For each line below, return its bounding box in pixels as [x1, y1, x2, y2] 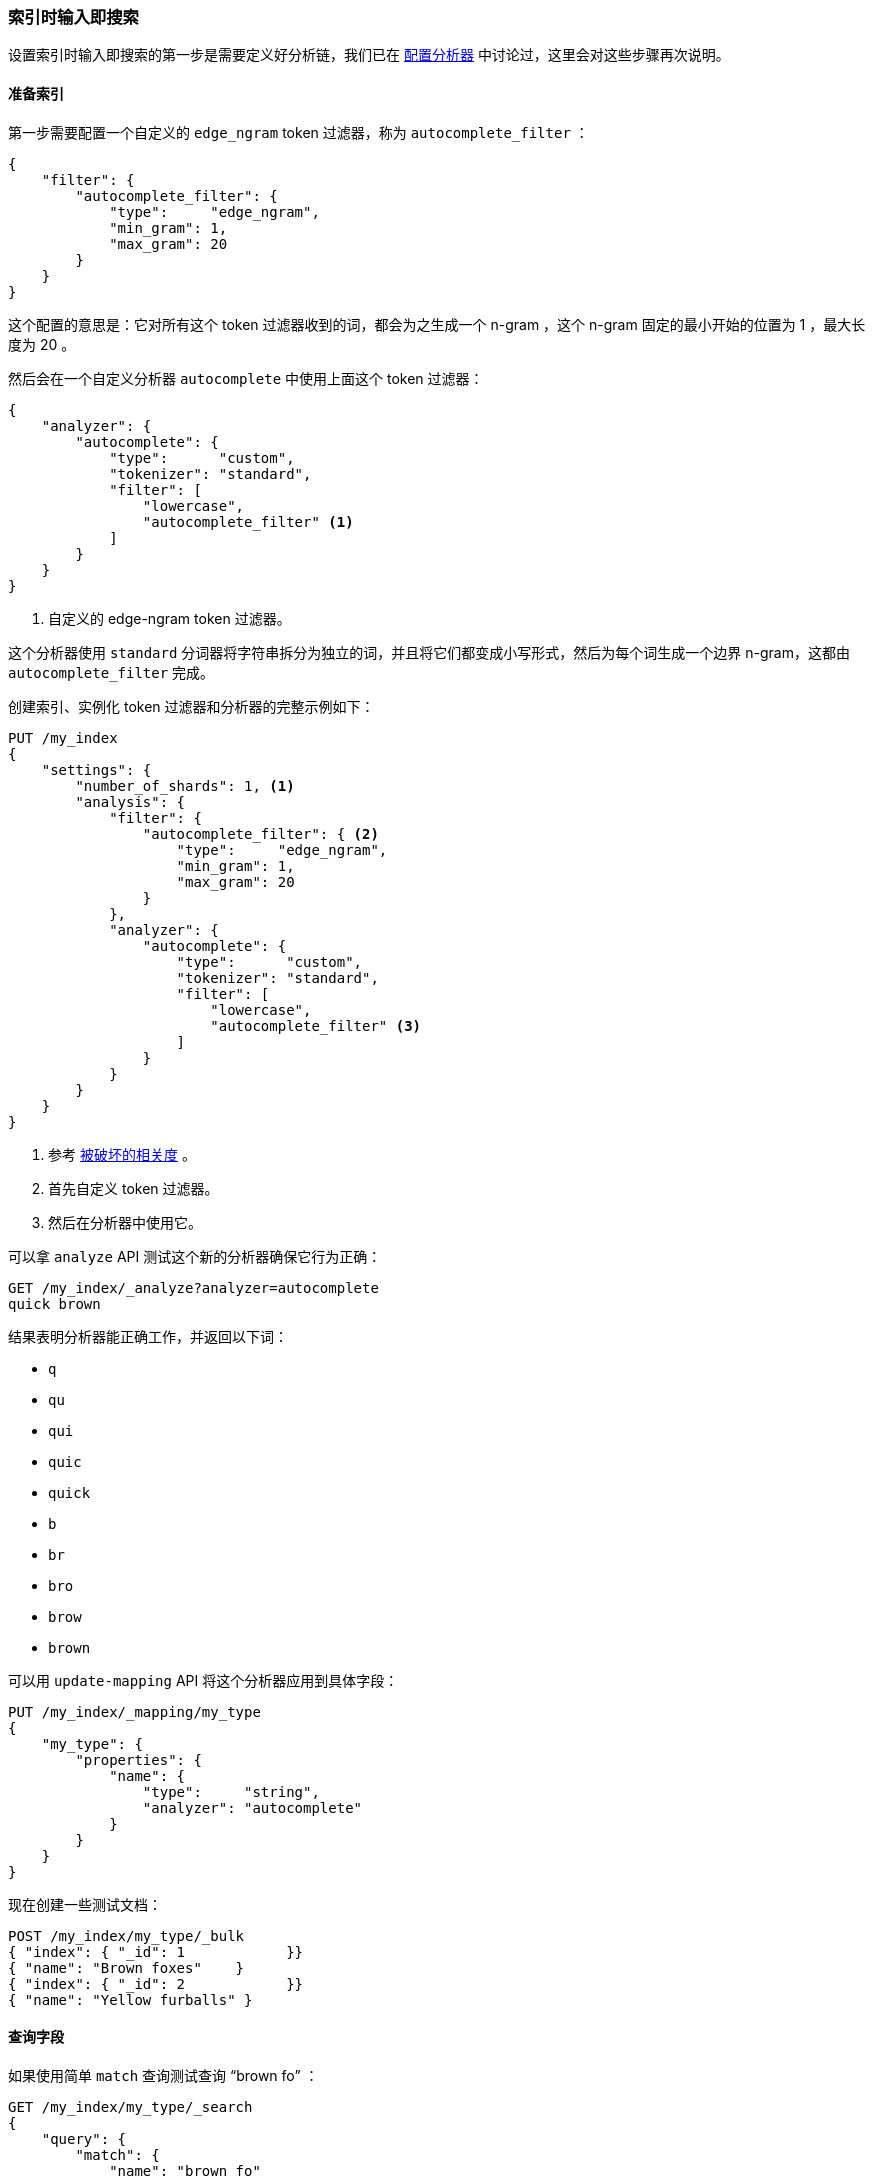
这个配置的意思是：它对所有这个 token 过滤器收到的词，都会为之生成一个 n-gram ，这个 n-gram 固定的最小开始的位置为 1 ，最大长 [8, 315, 866, 333]
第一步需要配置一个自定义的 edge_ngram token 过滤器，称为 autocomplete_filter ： [8, 123, 589, 141]
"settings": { [41, 761, 152, 778]
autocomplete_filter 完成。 [8, 663, 215, 681]
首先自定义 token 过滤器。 [48, 1179, 219, 1197]
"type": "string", [142, 1783, 320, 1800]
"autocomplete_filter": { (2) [142, 825, 379, 842]
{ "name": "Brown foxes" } [8, 1959, 245, 1976]
